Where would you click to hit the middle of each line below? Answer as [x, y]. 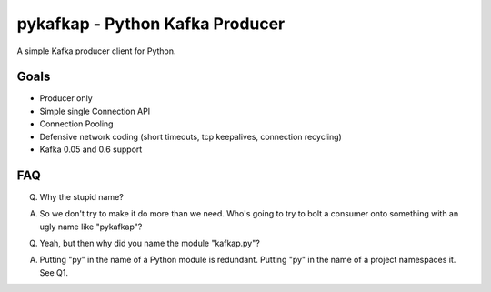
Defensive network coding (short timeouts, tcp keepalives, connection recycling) [191, 136]
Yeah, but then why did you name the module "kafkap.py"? [150, 243]
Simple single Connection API [95, 111]
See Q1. [54, 272]
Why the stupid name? [82, 196]
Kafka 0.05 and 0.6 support [91, 149]
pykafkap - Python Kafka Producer [151, 24]
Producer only [66, 98]
